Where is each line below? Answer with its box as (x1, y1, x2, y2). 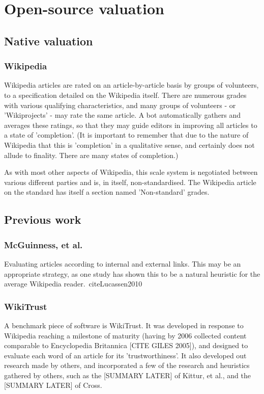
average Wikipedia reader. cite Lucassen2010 (4, 278, 142, 289)
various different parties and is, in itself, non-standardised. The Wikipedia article (4, 176, 256, 187)
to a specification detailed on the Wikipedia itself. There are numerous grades (4, 89, 247, 100)
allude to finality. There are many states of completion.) (4, 149, 179, 160)
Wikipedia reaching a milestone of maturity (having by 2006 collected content (4, 330, 247, 340)
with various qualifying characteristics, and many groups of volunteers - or (4, 99, 236, 110)
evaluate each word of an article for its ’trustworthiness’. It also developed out (4, 350, 247, 360)
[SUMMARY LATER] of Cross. (4, 380, 102, 390)
